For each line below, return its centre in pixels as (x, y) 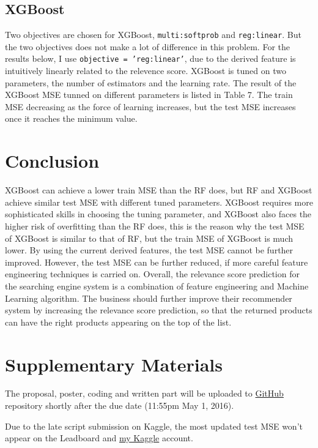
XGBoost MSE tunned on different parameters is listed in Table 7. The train (149, 95)
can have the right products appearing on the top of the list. (118, 322)
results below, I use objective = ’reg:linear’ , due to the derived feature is (150, 58)
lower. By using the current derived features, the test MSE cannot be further (149, 250)
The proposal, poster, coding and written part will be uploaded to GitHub (144, 393)
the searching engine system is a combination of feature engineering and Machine (157, 286)
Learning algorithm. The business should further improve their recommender (149, 298)
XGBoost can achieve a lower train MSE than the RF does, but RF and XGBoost (159, 190)
